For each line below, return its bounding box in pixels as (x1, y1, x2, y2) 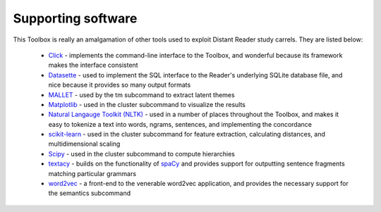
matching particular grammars (48, 169, 137, 177)
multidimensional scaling (48, 139, 121, 148)
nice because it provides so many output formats (48, 81, 191, 89)
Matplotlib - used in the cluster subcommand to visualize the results (48, 100, 246, 108)
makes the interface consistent (48, 61, 138, 70)
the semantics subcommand (48, 189, 131, 197)
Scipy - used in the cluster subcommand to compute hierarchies (48, 149, 236, 158)
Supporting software (13, 11, 138, 26)
